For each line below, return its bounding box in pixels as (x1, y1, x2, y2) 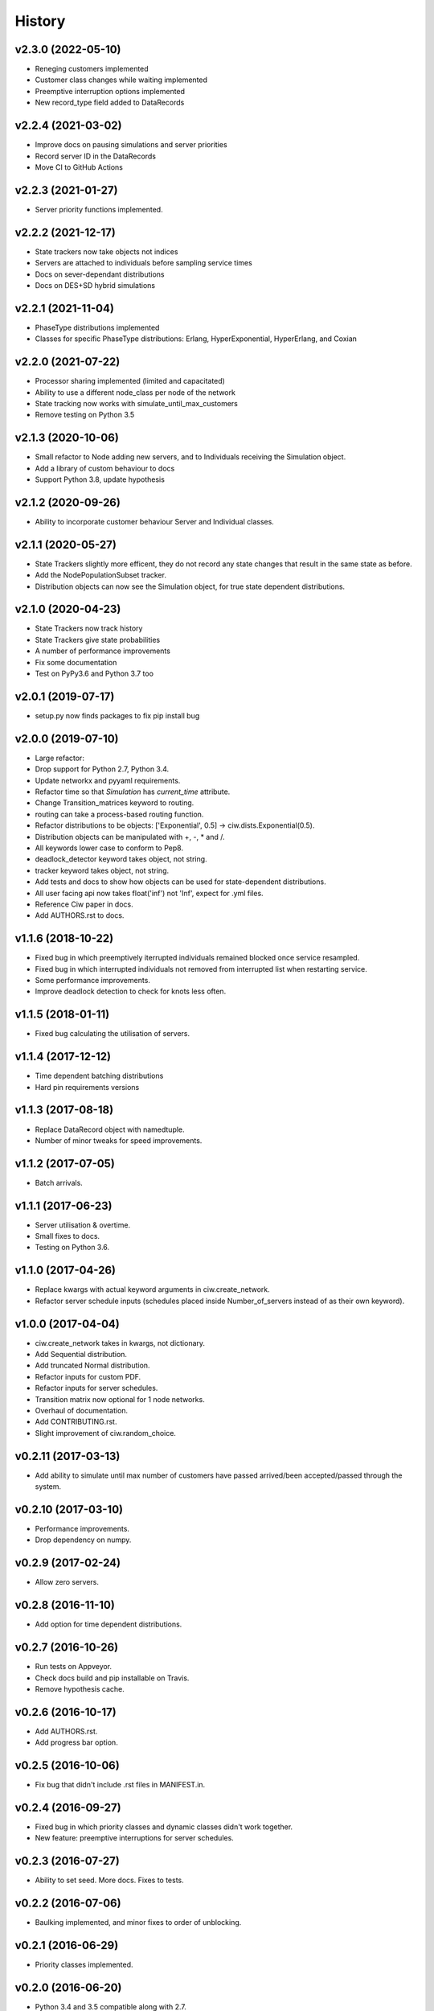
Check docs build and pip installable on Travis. (35, 1673, 190, 1683)
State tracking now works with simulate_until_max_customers (35, 398, 239, 408)
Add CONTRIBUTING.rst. (35, 1417, 117, 1427)
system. (35, 1482, 62, 1491)
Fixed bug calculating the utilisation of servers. (35, 1029, 190, 1038)
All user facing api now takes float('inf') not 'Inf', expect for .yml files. (35, 888, 264, 898)
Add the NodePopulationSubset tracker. (35, 570, 166, 580)
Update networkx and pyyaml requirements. (35, 775, 181, 785)
